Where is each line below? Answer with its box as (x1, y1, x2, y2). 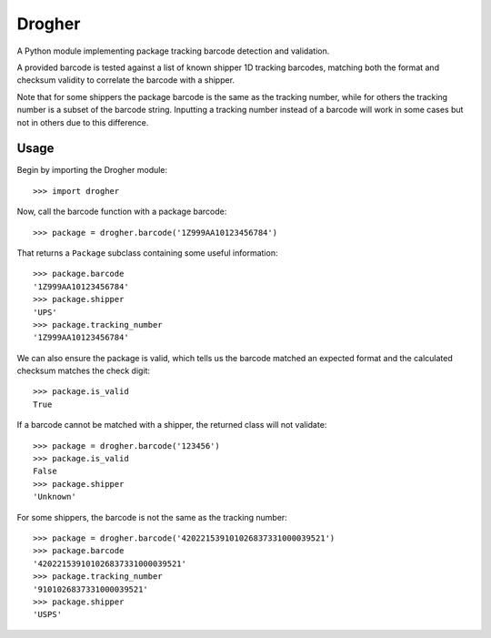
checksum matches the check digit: (16, 365, 150, 377)
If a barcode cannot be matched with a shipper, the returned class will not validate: (16, 420, 327, 430)
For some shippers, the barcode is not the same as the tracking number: (16, 511, 288, 522)
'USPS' (33, 610, 63, 620)
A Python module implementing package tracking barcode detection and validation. (16, 46, 330, 56)
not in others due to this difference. (16, 116, 149, 127)
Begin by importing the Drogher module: (16, 165, 168, 176)
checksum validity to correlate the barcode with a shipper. (16, 75, 235, 86)
